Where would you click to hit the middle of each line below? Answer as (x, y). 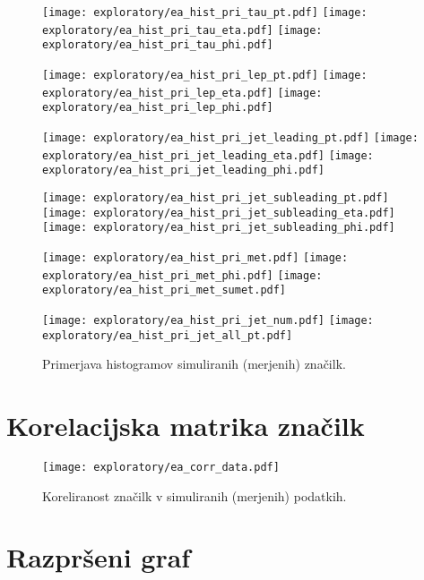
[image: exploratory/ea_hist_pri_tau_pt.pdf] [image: (205, 13)
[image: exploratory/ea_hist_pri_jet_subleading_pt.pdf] (216, 197)
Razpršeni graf (99, 557)
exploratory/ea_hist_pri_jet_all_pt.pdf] (168, 335)
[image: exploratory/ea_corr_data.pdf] (161, 467)
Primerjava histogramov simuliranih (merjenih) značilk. (194, 364)
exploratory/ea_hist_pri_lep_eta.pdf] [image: (182, 93)
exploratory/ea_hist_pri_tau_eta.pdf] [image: (182, 30)
